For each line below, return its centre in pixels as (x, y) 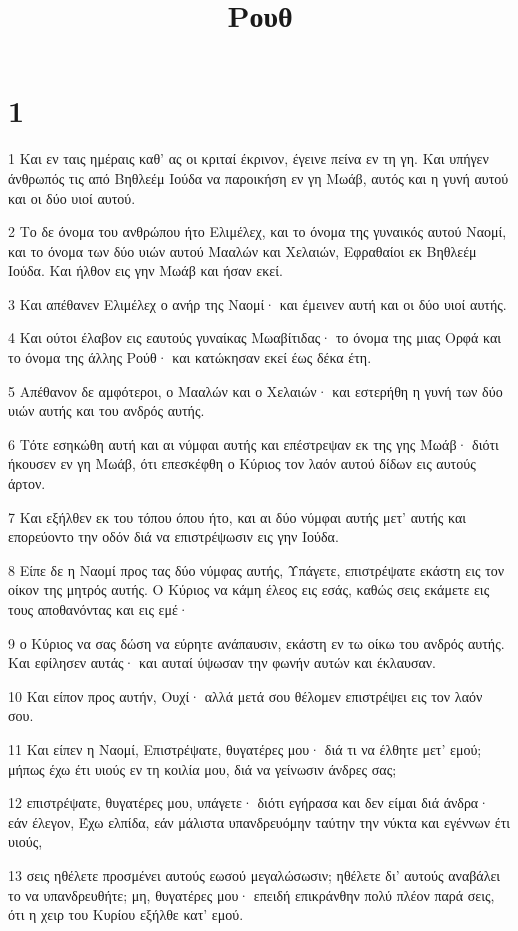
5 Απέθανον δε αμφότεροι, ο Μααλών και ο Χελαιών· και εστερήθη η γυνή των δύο (255, 390)
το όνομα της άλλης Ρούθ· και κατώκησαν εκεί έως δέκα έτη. (190, 357)
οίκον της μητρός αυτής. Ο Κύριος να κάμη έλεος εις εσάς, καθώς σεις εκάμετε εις (249, 589)
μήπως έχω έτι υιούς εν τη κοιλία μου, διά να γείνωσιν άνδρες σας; (202, 768)
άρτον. (27, 483)
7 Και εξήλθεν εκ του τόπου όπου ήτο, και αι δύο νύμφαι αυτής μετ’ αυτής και (237, 516)
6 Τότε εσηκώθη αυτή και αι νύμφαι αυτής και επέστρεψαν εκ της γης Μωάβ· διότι (253, 443)
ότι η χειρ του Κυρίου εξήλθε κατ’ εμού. (126, 914)
